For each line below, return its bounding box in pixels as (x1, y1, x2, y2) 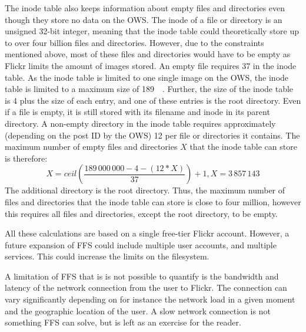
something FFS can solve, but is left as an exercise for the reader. (5, 316, 241, 328)
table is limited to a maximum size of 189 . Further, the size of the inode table (5, 83, 294, 95)
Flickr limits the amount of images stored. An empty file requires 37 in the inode (5, 59, 297, 71)
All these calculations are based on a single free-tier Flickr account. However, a (5, 227, 290, 239)
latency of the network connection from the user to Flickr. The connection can (5, 281, 287, 294)
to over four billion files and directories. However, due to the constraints (5, 36, 264, 48)
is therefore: (5, 152, 48, 164)
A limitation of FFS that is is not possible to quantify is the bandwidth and (5, 269, 279, 282)
